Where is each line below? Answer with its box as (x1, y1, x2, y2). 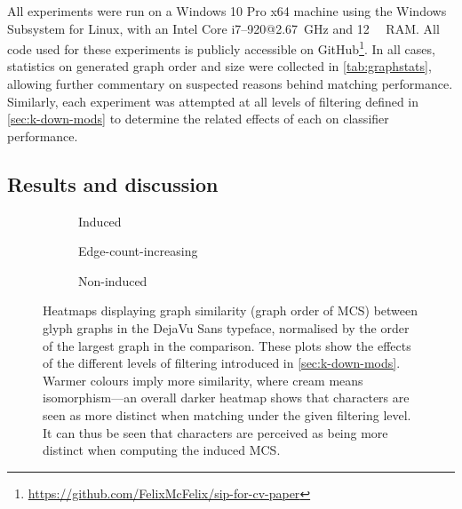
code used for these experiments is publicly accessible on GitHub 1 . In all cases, (7, 37, 435, 58)
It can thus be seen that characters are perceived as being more (43, 423, 388, 441)
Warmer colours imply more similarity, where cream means (43, 370, 363, 389)
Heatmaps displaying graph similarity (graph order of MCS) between (43, 301, 418, 320)
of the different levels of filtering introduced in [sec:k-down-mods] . (43, 354, 401, 372)
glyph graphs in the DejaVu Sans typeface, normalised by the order (43, 318, 410, 337)
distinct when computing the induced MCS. (43, 441, 281, 459)
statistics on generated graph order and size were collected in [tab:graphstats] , (7, 57, 432, 76)
